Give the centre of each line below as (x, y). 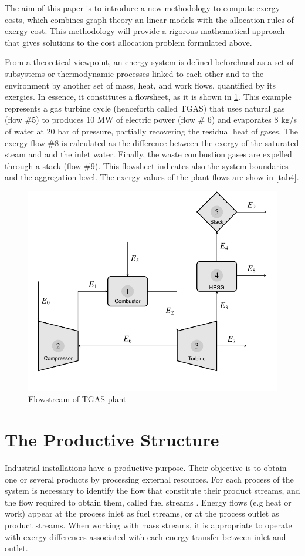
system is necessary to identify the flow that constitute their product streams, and (152, 491)
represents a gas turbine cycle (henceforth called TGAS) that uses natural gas (145, 108)
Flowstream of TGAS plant (77, 399)
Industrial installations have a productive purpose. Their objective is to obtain (146, 468)
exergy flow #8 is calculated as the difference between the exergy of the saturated (152, 142)
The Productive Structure (112, 439)
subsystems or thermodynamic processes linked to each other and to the (134, 73)
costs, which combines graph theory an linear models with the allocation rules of (149, 19)
